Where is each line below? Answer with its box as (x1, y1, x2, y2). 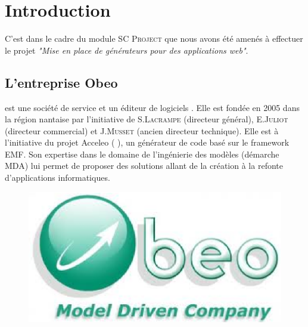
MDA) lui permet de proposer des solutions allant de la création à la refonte (5, 159, 283, 172)
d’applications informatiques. (5, 171, 110, 184)
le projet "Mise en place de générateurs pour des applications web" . (5, 44, 248, 56)
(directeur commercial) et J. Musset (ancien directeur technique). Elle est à (5, 124, 279, 137)
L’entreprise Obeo (5, 73, 118, 91)
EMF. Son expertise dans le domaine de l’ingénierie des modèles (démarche (5, 147, 279, 160)
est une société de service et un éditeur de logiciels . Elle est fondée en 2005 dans (5, 101, 300, 113)
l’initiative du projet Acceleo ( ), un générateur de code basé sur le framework (5, 136, 290, 149)
